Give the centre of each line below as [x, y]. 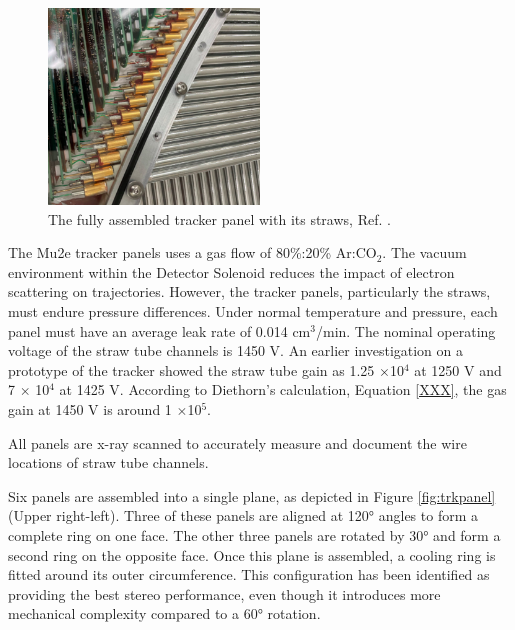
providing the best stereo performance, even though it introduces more [224, 593]
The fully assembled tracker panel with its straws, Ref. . [219, 218]
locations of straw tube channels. [108, 462]
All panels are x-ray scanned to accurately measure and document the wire [237, 442]
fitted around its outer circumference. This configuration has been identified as [249, 574]
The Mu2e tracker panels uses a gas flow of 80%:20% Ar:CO [192, 252]
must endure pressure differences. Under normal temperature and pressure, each [253, 311]
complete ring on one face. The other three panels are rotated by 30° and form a [254, 535]
